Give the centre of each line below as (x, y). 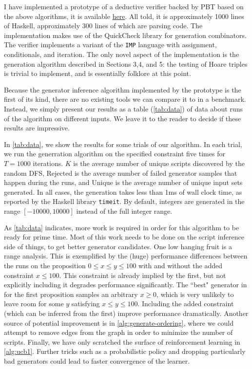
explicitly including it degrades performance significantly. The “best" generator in (126, 285)
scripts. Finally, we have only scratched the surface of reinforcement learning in (122, 341)
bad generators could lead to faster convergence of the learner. (97, 360)
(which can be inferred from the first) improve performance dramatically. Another (126, 313)
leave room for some (34, 304)
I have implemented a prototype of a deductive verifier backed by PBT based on (124, 6)
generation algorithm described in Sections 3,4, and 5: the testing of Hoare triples (126, 64)
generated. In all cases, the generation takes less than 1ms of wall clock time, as (123, 192)
